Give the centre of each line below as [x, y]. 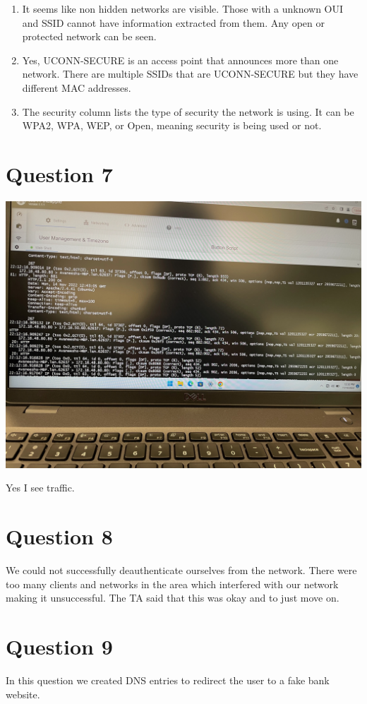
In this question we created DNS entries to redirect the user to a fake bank [168, 680]
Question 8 [59, 536]
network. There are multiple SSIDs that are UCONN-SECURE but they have [190, 74]
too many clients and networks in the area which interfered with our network [172, 584]
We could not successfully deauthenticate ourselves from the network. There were [181, 570]
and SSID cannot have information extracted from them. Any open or [173, 22]
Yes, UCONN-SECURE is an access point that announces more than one [180, 60]
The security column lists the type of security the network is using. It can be [188, 111]
